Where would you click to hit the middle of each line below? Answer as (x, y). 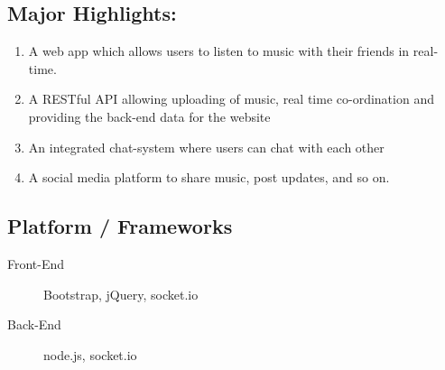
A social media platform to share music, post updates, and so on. (209, 177)
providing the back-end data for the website (149, 116)
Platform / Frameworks (120, 226)
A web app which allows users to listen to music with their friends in (219, 51)
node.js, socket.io (90, 354)
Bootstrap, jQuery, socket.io (121, 294)
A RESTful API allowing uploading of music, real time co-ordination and (231, 99)
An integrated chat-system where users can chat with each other (206, 147)
